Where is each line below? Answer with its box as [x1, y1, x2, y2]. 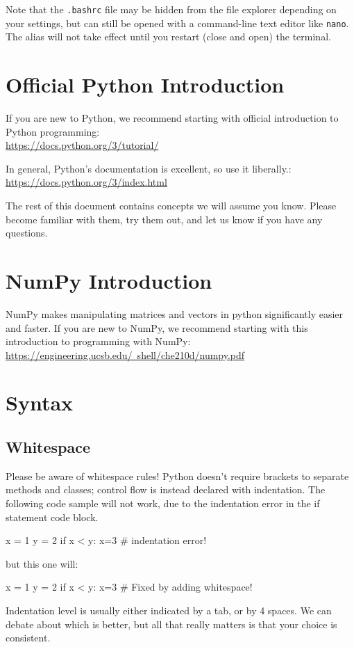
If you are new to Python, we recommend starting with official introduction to [6, 111, 339, 125]
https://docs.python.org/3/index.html [6, 175, 167, 189]
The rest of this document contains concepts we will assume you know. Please [6, 198, 337, 212]
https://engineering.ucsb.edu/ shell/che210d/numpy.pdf [6, 347, 245, 362]
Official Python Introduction [6, 70, 285, 99]
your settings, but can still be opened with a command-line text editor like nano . [6, 15, 349, 30]
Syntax [6, 388, 74, 417]
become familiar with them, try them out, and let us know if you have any [6, 211, 323, 226]
